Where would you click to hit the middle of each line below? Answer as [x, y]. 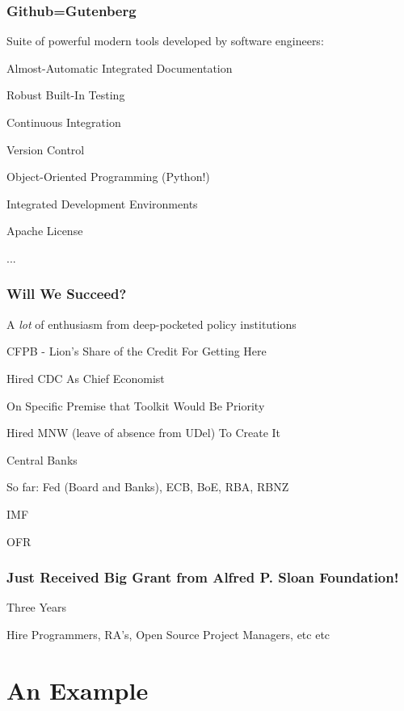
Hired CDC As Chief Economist [86, 378]
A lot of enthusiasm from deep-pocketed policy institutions [151, 324]
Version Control [46, 149]
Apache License [45, 231]
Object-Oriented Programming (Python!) [108, 177]
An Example [78, 690]
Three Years [37, 607]
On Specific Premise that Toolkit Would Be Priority [136, 405]
